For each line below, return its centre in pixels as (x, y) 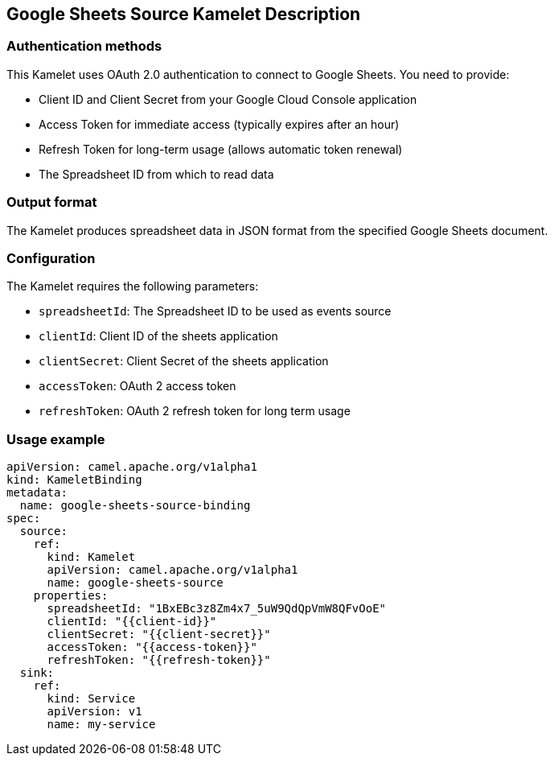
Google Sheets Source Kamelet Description (184, 14)
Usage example (56, 439)
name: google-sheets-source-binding (135, 506)
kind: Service (91, 699)
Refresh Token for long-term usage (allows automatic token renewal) (221, 149)
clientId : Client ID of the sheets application (158, 336)
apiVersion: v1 (94, 712)
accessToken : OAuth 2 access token (137, 386)
